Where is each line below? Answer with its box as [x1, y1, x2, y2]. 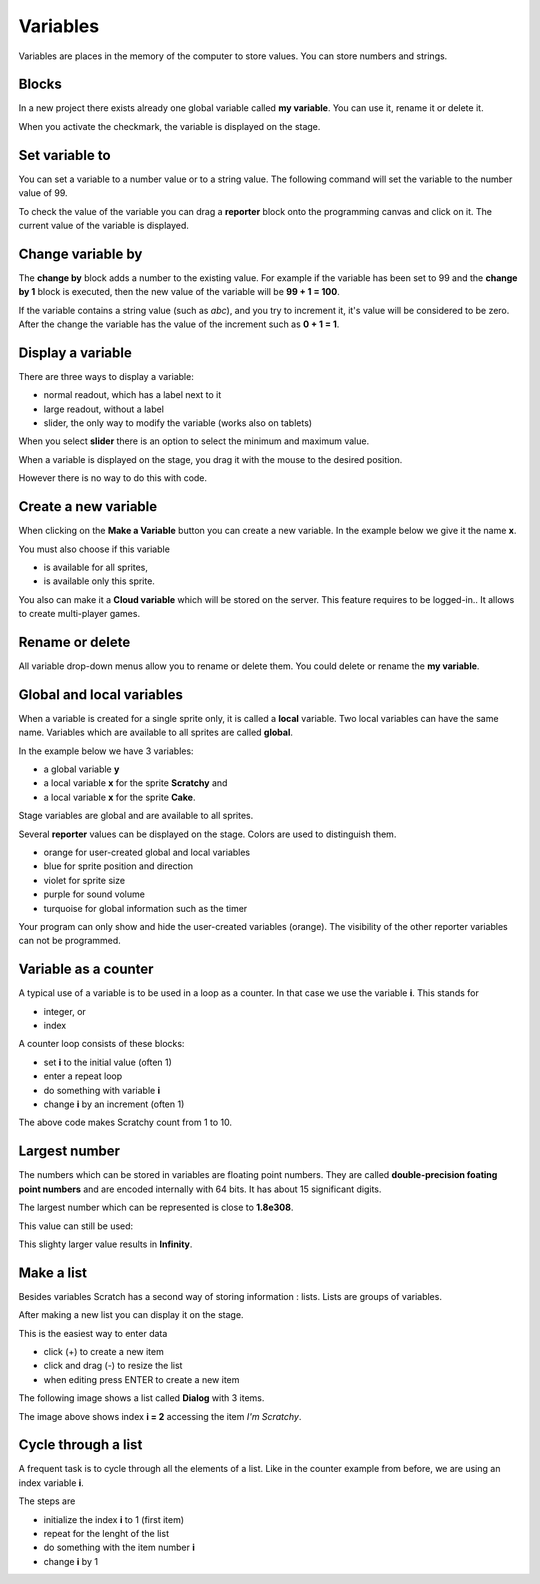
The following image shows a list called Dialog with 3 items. [18, 1392, 265, 1404]
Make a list [18, 1264, 87, 1281]
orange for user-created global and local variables [43, 846, 251, 859]
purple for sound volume [43, 888, 145, 900]
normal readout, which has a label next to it [43, 389, 222, 401]
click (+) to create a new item [43, 1345, 164, 1357]
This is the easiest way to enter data [18, 1327, 168, 1339]
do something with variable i [43, 1084, 160, 1096]
